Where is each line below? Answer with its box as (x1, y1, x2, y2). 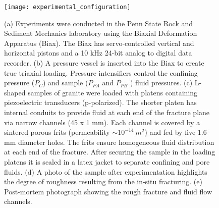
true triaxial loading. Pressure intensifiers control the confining (4, 67, 198, 78)
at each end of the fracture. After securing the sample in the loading (4, 146, 215, 157)
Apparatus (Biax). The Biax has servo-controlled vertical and (4, 37, 194, 48)
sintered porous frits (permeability (4, 127, 110, 137)
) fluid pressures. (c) (130, 77, 193, 88)
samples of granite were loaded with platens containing (28, 87, 198, 97)
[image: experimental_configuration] (4, 4, 131, 11)
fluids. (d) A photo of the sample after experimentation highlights (4, 166, 207, 177)
